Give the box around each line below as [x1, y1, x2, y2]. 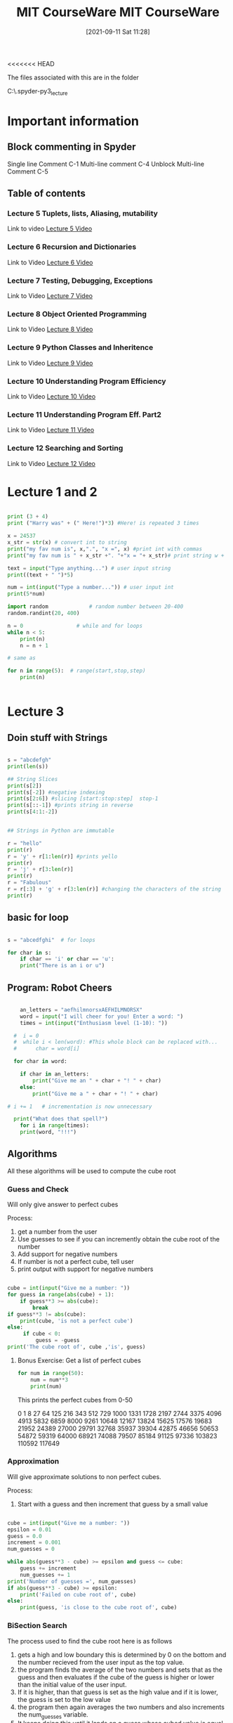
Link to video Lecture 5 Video [7, 224, 93, 233]
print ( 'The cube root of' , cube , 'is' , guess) [7, 1343, 146, 1350]
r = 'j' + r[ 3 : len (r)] [7, 866, 74, 873]
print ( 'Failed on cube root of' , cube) [20, 1591, 137, 1598]
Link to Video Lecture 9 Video [7, 359, 93, 367]
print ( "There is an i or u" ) [20, 962, 105, 969]
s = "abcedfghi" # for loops [7, 936, 96, 943]
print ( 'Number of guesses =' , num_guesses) [7, 1577, 137, 1585]
